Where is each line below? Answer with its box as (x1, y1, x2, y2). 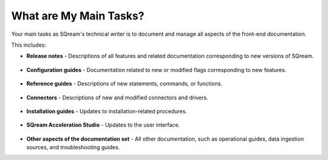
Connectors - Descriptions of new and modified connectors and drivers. (26, 94, 208, 101)
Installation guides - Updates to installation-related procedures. (26, 107, 188, 115)
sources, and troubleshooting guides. (26, 144, 120, 151)
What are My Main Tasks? (11, 9, 145, 22)
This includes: (11, 41, 47, 48)
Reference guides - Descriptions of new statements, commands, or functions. (26, 80, 223, 87)
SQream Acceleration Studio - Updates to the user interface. (26, 121, 180, 128)
